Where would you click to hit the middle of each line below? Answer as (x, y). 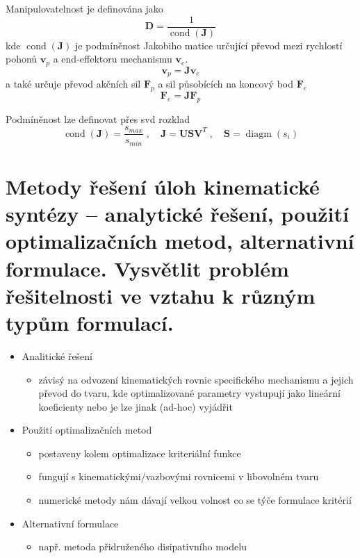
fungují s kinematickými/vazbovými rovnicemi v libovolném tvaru (179, 476)
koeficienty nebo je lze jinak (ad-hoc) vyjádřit (136, 406)
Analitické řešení (57, 355)
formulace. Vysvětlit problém (147, 268)
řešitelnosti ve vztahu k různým (161, 295)
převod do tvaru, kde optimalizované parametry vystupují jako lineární (189, 393)
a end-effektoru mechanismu (113, 59)
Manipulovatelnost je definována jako (84, 8)
